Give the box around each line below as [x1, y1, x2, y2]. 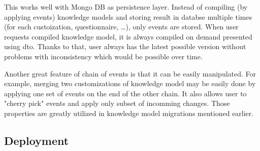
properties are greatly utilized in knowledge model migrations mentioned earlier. [4, 107, 254, 118]
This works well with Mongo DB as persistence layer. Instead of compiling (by [4, 2, 248, 12]
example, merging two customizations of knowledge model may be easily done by [4, 78, 256, 89]
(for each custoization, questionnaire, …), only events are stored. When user [4, 21, 239, 32]
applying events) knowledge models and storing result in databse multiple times [4, 11, 252, 22]
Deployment [4, 132, 69, 148]
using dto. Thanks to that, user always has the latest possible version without [4, 41, 246, 52]
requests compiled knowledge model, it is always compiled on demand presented [4, 31, 252, 42]
